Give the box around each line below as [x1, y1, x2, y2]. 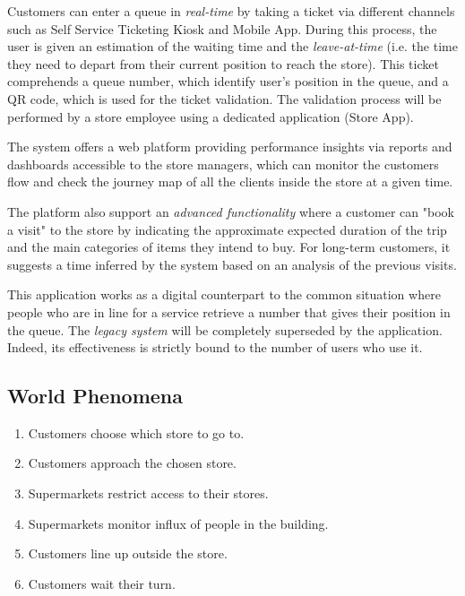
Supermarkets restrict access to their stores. [28, 484, 269, 503]
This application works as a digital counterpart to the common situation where [7, 285, 441, 304]
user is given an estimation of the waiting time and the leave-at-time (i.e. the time [7, 37, 458, 56]
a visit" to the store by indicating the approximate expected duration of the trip [7, 220, 447, 238]
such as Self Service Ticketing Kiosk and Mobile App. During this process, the [7, 19, 437, 38]
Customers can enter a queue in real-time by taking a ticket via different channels [7, 2, 455, 20]
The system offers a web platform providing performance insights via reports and [7, 137, 452, 156]
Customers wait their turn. [28, 574, 176, 592]
